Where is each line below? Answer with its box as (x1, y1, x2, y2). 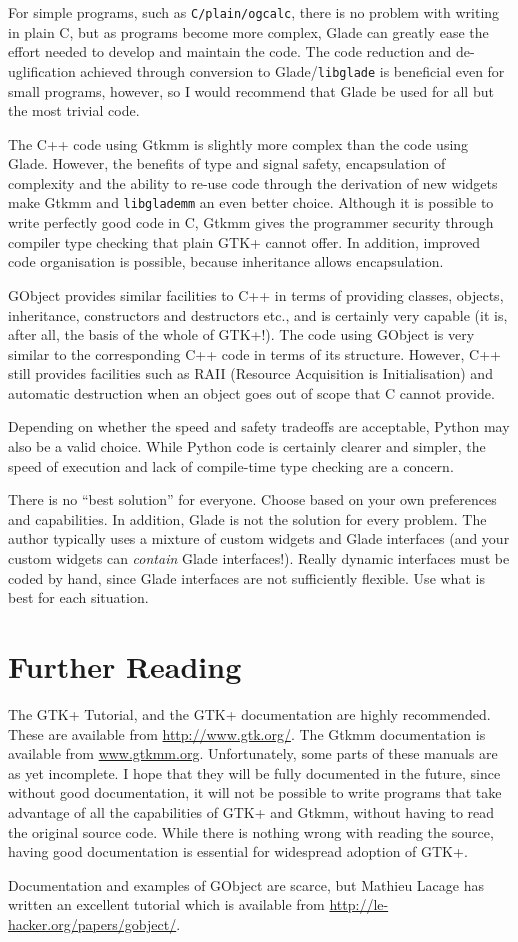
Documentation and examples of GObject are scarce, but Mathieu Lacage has (8, 874, 484, 895)
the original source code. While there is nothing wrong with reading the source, (8, 821, 494, 842)
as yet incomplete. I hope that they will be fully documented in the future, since (8, 762, 501, 783)
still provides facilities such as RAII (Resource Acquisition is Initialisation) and (8, 363, 493, 384)
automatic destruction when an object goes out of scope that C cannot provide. (8, 382, 495, 403)
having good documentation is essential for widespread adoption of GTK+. (8, 841, 468, 862)
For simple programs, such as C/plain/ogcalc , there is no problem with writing (8, 2, 500, 22)
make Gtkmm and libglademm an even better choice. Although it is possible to (8, 192, 494, 213)
